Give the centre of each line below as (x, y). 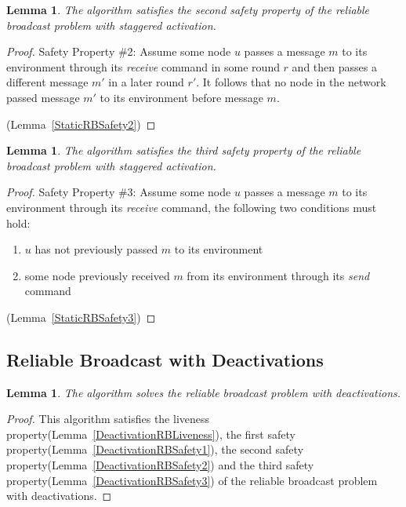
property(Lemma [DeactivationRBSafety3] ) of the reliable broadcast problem (192, 480)
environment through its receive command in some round (143, 66)
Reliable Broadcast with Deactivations (165, 359)
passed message (43, 97)
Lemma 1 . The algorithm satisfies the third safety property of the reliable (184, 150)
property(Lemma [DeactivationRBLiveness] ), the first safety (151, 434)
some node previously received (97, 275)
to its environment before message (181, 97)
